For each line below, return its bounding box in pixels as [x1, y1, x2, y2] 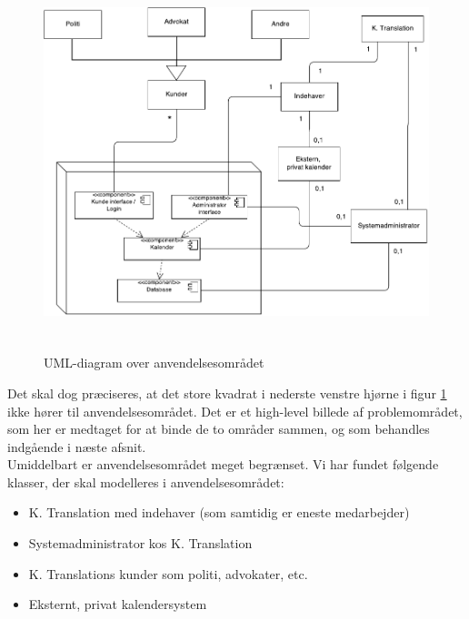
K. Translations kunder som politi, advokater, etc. [28, 564, 308, 583]
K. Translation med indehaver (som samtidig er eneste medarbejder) [28, 503, 410, 522]
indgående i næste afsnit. [7, 437, 146, 456]
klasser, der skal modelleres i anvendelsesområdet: [7, 472, 284, 491]
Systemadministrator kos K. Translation [28, 534, 253, 553]
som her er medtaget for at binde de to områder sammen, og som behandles [7, 419, 430, 438]
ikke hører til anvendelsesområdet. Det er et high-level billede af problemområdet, [7, 401, 463, 420]
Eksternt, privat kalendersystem [28, 594, 207, 614]
